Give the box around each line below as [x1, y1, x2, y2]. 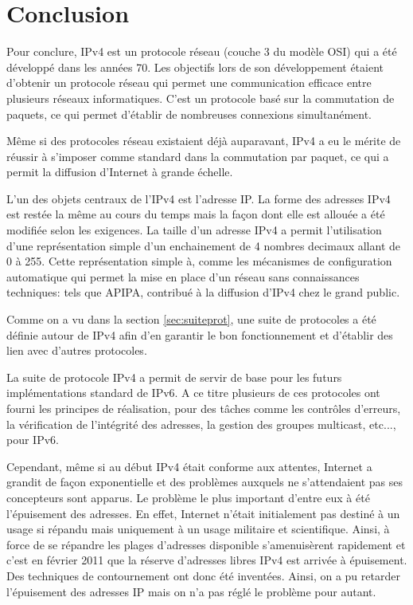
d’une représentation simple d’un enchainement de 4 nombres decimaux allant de [6, 237, 401, 253]
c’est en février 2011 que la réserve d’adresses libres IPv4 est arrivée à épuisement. [6, 552, 407, 568]
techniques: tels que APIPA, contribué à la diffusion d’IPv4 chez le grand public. [6, 284, 400, 301]
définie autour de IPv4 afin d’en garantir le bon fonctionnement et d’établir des [6, 326, 393, 343]
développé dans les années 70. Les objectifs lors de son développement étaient [6, 58, 384, 75]
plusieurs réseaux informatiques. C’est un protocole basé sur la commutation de [6, 89, 395, 106]
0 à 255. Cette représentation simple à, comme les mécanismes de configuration [6, 253, 392, 269]
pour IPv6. [6, 431, 59, 448]
